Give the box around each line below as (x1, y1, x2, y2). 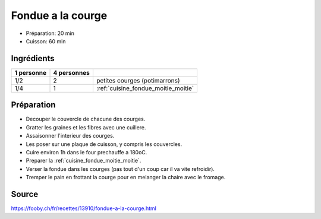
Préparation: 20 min (26, 30, 74, 37)
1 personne (14, 68, 47, 77)
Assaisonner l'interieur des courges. (26, 132, 115, 139)
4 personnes (53, 68, 90, 77)
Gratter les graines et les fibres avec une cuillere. (26, 123, 146, 131)
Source (11, 189, 39, 199)
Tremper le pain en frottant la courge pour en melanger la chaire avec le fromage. (26, 174, 226, 181)
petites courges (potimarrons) (96, 76, 180, 84)
